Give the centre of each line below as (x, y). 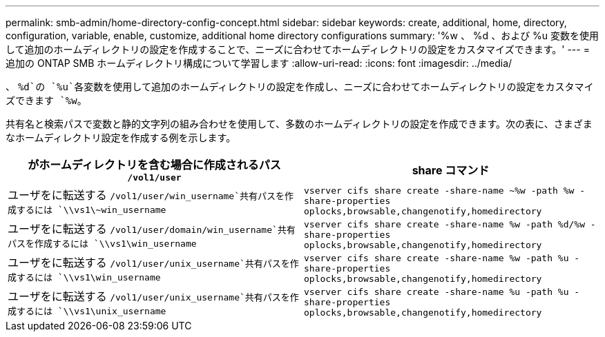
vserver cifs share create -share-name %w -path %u (436, 258)
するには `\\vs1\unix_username (92, 311)
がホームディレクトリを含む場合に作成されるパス (154, 165)
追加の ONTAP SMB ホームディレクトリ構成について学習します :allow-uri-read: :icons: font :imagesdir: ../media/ (259, 63)
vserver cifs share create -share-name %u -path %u (436, 292)
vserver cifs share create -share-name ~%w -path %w (439, 191)
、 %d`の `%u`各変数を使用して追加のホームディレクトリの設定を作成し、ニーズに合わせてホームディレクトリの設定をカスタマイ (300, 86)
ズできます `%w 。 (46, 100)
